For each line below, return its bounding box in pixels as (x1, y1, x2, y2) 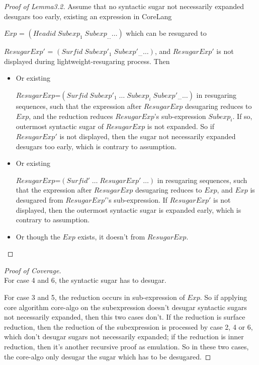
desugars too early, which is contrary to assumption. (16, 141, 177, 151)
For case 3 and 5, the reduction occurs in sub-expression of (4, 292, 185, 302)
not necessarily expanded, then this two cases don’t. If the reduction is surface (4, 312, 245, 322)
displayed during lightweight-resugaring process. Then (4, 55, 170, 66)
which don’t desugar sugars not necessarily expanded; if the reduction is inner (4, 331, 244, 342)
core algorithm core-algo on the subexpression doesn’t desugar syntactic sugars (4, 301, 247, 312)
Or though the (16, 231, 60, 241)
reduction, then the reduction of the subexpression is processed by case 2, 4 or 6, (4, 321, 253, 332)
